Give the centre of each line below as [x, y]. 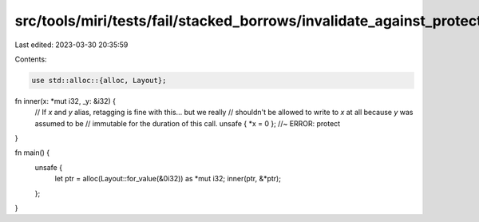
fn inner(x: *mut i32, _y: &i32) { [65, 101]
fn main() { [32, 153]
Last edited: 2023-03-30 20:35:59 [71, 45]
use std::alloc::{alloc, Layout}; [99, 80]
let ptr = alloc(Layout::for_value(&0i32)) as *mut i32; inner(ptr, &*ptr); [168, 179]
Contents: [31, 59]
